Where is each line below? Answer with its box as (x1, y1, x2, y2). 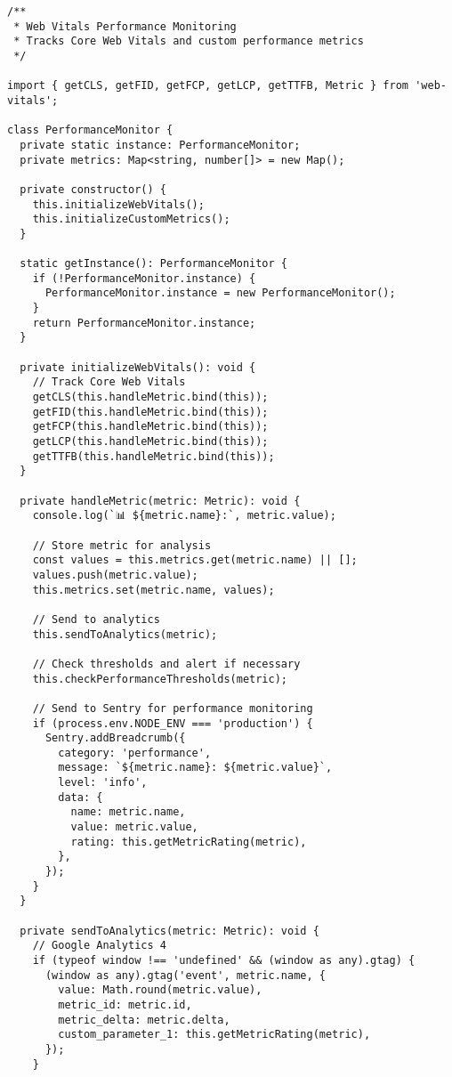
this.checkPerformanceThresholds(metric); (32, 672, 287, 685)
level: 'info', (58, 776, 148, 790)
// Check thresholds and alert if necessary (32, 657, 301, 670)
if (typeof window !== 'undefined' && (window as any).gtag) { (32, 954, 416, 967)
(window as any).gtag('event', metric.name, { (44, 968, 326, 982)
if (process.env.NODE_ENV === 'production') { (32, 717, 313, 730)
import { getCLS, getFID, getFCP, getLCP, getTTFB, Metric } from (7, 79, 409, 93)
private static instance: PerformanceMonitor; (20, 138, 301, 151)
